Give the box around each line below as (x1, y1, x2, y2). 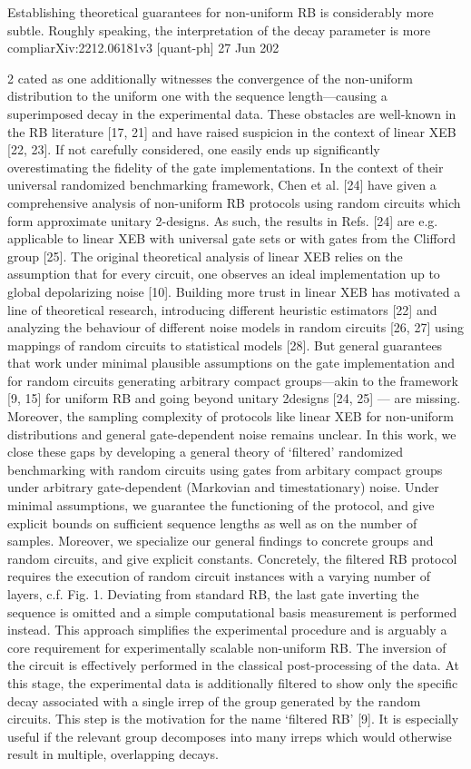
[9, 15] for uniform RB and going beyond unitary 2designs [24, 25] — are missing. (7, 389, 461, 408)
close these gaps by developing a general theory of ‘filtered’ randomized (7, 442, 403, 461)
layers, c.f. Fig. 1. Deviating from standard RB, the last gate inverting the (7, 585, 419, 603)
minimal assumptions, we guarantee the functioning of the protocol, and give (7, 496, 435, 515)
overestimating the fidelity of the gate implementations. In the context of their (7, 157, 444, 176)
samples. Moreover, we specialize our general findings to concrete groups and (7, 531, 434, 550)
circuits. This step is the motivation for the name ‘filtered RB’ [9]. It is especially (7, 709, 459, 728)
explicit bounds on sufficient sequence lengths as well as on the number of (7, 513, 417, 532)
